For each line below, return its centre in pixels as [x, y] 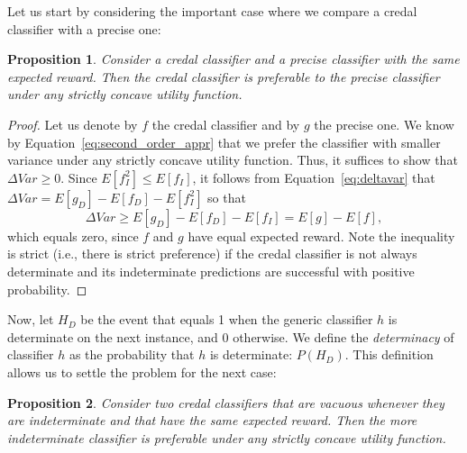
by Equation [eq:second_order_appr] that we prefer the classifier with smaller [224, 142]
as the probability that [132, 354]
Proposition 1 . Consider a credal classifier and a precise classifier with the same [233, 59]
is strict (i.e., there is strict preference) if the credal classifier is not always [212, 254]
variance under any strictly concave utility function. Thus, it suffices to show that [233, 160]
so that [227, 197]
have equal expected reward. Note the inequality [321, 236]
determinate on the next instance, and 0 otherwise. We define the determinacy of [231, 336]
